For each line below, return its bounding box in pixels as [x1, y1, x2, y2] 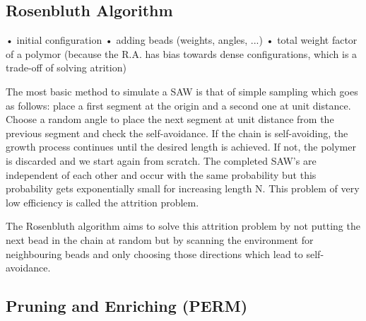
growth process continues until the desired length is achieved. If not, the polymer [6, 139, 356, 154]
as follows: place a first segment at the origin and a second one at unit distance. [6, 98, 351, 112]
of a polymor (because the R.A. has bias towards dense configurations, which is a [6, 46, 358, 61]
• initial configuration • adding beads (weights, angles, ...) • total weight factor [6, 33, 358, 47]
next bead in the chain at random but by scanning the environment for [6, 232, 314, 247]
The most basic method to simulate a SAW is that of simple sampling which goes [6, 83, 358, 98]
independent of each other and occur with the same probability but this [6, 167, 317, 182]
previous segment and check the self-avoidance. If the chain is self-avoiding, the [6, 125, 348, 140]
